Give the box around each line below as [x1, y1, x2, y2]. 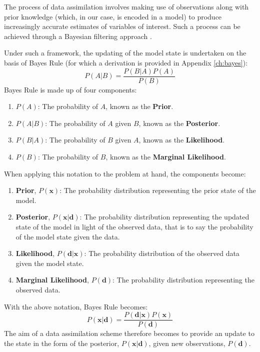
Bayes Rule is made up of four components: [4, 84, 137, 94]
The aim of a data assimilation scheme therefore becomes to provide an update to [4, 328, 254, 338]
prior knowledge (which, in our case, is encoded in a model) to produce [4, 11, 222, 21]
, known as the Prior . [105, 101, 173, 111]
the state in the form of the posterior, [4, 337, 119, 348]
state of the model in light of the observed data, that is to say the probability [15, 221, 253, 231]
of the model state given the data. [15, 231, 120, 241]
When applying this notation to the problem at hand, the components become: [4, 168, 246, 178]
